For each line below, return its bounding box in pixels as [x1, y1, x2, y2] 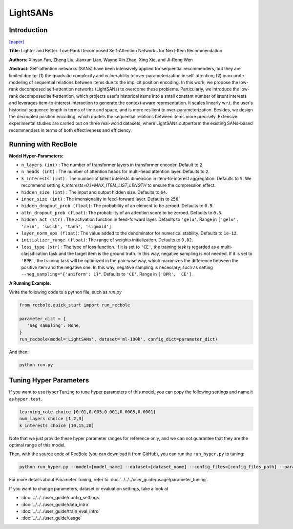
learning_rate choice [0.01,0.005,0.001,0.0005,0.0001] [19, 409, 156, 415]
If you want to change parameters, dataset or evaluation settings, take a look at [9, 486, 168, 491]
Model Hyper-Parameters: [9, 153, 63, 159]
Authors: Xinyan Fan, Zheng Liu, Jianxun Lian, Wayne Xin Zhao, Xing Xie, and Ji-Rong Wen [9, 57, 193, 63]
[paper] [9, 39, 24, 45]
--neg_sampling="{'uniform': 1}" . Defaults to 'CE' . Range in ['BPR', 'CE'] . [21, 271, 193, 277]
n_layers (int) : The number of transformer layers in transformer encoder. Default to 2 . [21, 162, 204, 168]
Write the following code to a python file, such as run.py [9, 289, 122, 295]
